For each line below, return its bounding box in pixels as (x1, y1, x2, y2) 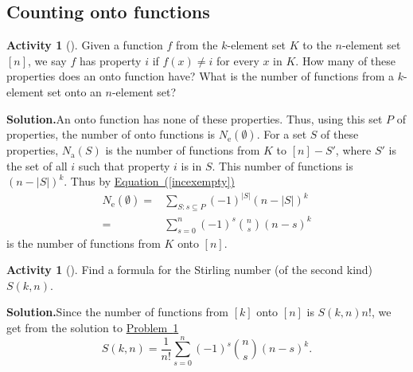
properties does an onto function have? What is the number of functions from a (6, 68, 394, 84)
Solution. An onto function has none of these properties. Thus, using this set (6, 110, 383, 127)
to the (302, 37, 332, 53)
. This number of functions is (212, 157, 353, 174)
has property (79, 52, 142, 69)
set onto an (47, 83, 102, 100)
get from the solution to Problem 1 (6, 319, 179, 335)
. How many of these (295, 52, 396, 69)
